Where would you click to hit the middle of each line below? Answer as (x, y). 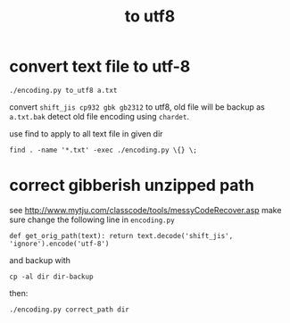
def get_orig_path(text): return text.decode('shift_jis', (121, 236)
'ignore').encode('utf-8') (59, 244)
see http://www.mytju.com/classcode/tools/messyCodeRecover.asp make (145, 210)
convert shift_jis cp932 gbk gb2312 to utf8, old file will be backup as (137, 107)
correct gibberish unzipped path (132, 186)
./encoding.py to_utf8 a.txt (63, 90)
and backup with (40, 260)
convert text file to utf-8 (100, 66)
